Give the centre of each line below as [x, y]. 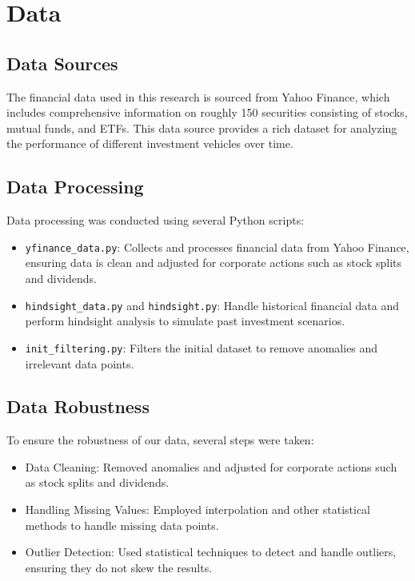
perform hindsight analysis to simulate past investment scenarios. [185, 321]
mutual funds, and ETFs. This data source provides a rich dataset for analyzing [202, 127]
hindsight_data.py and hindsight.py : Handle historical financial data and [212, 305]
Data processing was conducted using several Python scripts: [156, 220]
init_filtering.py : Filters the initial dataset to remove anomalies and [202, 347]
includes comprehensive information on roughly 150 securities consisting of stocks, [207, 112]
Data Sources [62, 63]
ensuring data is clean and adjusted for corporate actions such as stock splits [213, 263]
